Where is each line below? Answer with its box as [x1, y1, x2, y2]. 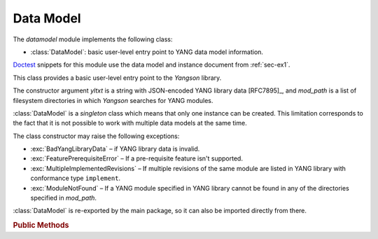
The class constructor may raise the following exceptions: [13, 132, 180, 140]
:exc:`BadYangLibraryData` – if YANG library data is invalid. [30, 144, 200, 153]
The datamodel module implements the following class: [13, 35, 173, 43]
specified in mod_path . [30, 193, 97, 203]
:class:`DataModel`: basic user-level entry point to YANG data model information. [30, 48, 264, 56]
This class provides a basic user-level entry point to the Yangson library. [13, 74, 222, 82]
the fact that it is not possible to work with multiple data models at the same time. [13, 119, 248, 128]
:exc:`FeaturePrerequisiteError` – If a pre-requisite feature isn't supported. [30, 154, 243, 163]
